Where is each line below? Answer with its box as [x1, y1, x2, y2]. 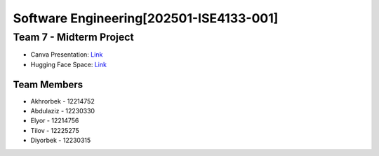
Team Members [13, 78, 84, 90]
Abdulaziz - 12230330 [30, 107, 95, 115]
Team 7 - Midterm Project [13, 31, 134, 43]
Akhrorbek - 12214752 [30, 97, 95, 105]
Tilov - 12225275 [30, 126, 80, 134]
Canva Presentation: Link [30, 50, 103, 59]
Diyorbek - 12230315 [30, 136, 91, 145]
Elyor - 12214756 [30, 116, 79, 125]
